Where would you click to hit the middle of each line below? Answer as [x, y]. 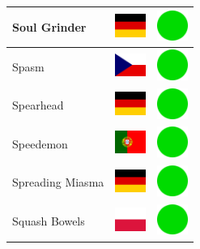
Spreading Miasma [58, 182]
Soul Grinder [49, 26]
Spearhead [38, 105]
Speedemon [40, 143]
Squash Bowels [49, 221]
